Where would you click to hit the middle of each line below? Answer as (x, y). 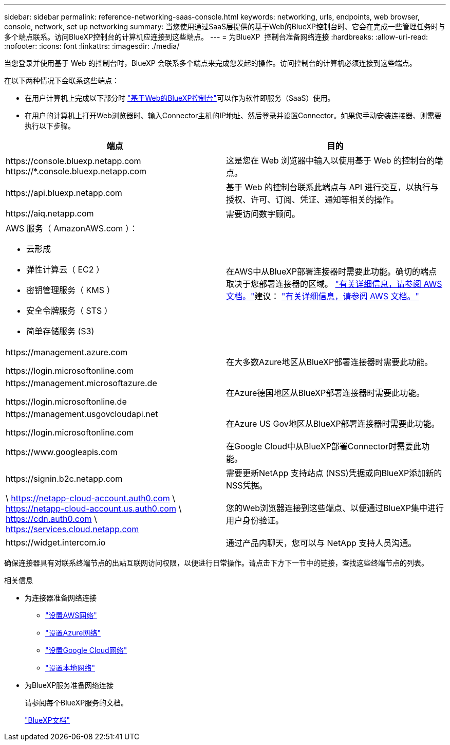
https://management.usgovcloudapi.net (82, 414)
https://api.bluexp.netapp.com (64, 193)
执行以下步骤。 (50, 126)
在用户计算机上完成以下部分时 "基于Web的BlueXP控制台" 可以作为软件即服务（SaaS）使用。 (180, 98)
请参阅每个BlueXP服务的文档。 (77, 703)
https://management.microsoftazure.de (81, 383)
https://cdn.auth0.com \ (51, 519)
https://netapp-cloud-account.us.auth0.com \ (94, 508)
